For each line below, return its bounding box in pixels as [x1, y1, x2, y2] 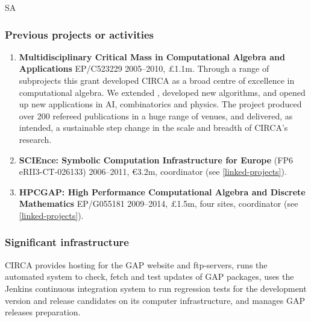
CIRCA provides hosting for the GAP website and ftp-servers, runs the [5, 258, 268, 271]
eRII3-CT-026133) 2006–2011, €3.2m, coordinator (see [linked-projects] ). [19, 165, 287, 178]
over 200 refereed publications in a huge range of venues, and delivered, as [19, 109, 293, 122]
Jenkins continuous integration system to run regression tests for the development [5, 282, 307, 294]
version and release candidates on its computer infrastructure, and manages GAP [5, 294, 305, 306]
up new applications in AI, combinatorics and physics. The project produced [19, 98, 302, 110]
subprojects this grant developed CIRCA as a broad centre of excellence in [19, 74, 295, 86]
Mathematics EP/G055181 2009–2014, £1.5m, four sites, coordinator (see [19, 197, 298, 210]
